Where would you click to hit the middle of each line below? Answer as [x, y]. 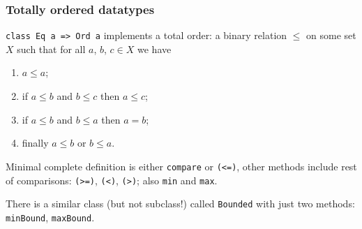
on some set [331, 35]
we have [154, 49]
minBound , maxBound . [50, 217]
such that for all [51, 49]
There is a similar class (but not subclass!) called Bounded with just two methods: [180, 204]
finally [35, 143]
